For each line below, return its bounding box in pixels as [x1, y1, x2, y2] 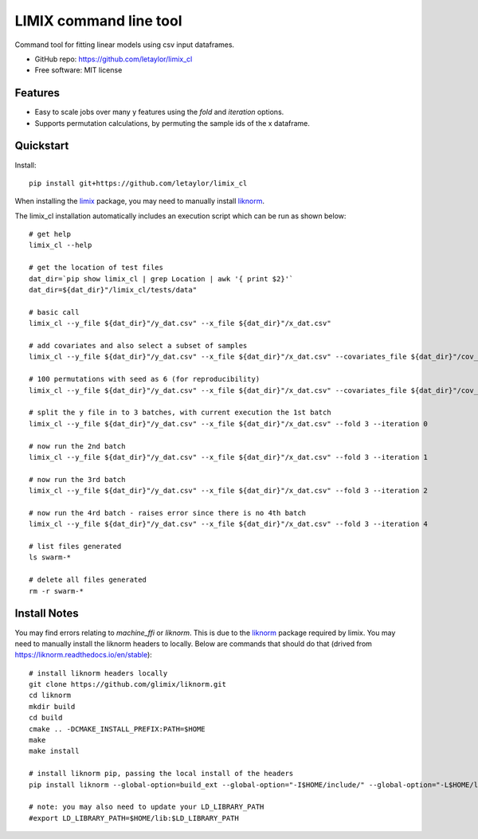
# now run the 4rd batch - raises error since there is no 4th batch [29, 508, 307, 517]
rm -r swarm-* [29, 586, 84, 595]
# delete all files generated [29, 575, 147, 585]
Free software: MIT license [34, 65, 123, 75]
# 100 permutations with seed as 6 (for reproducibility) [29, 374, 261, 384]
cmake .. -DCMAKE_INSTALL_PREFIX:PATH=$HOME [29, 724, 206, 733]
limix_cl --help [29, 241, 92, 250]
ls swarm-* [29, 553, 72, 562]
